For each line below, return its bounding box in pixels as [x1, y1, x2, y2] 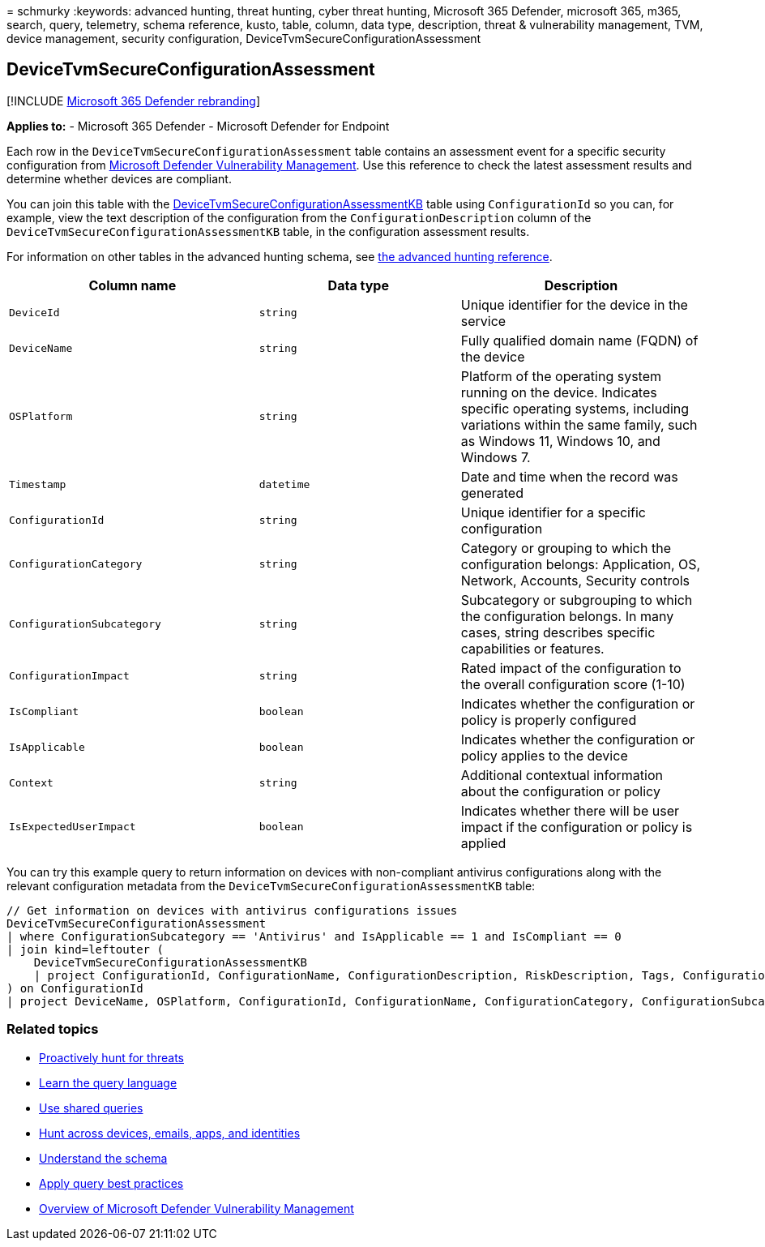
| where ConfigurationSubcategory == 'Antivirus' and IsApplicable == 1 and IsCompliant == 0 [6, 929, 622, 943]
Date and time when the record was [460, 468, 678, 485]
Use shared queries [39, 1100, 143, 1115]
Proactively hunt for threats [39, 1050, 184, 1065]
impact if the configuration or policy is [460, 818, 693, 835]
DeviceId [9, 306, 60, 319]
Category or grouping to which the [460, 539, 671, 556]
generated [460, 484, 524, 501]
